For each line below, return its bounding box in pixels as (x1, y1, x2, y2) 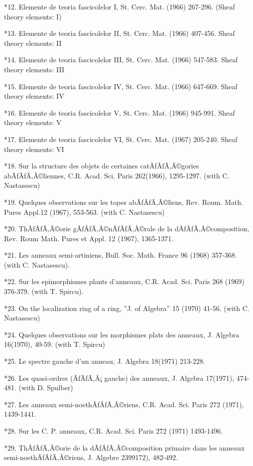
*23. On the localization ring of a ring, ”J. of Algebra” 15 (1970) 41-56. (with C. (4, 303, 250, 313)
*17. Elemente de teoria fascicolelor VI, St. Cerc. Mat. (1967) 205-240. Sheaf (4, 134, 238, 144)
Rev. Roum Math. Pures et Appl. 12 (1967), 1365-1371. (4, 233, 174, 243)
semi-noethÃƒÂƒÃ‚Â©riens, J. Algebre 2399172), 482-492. (4, 452, 178, 463)
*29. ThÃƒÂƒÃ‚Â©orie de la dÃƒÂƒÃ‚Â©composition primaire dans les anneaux (4, 442, 245, 453)
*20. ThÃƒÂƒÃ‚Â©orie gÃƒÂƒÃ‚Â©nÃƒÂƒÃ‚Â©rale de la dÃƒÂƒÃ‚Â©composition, (4, 223, 250, 234)
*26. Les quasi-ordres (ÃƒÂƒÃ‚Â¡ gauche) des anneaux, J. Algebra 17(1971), (4, 372, 235, 383)
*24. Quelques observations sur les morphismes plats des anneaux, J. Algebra (4, 329, 240, 339)
